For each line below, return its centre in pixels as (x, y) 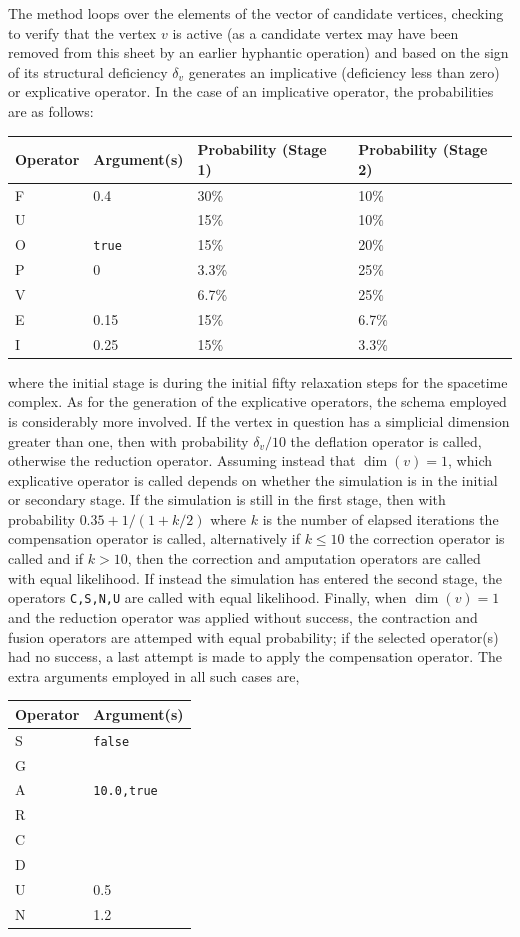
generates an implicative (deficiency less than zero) (344, 71)
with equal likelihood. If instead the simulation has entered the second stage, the (255, 577)
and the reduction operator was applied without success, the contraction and (243, 616)
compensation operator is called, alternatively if (154, 538)
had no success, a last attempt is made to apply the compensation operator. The (255, 656)
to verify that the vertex (82, 32)
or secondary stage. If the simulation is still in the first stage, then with (227, 499)
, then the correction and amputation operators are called (304, 558)
